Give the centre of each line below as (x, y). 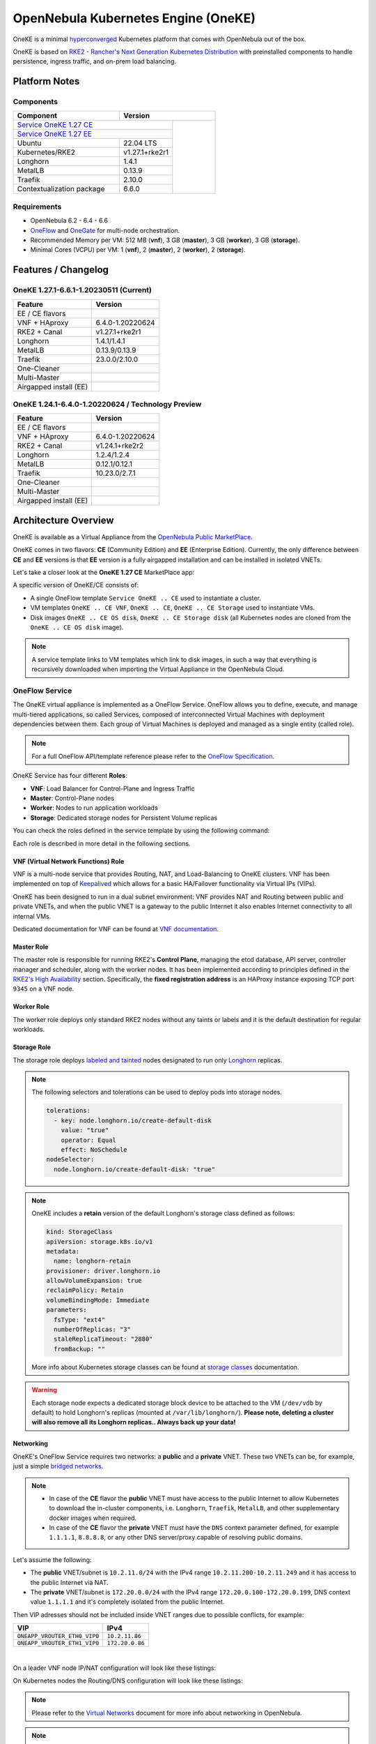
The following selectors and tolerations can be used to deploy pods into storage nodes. (157, 1092)
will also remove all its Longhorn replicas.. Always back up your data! (134, 1422)
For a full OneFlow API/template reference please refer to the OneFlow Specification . (153, 756)
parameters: (66, 1310)
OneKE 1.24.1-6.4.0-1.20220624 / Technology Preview (107, 404)
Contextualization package (61, 189)
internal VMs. (32, 916)
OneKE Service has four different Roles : (70, 776)
